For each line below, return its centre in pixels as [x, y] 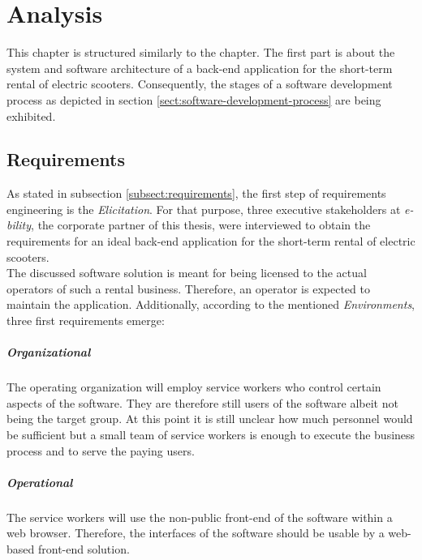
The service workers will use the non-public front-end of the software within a [200, 517]
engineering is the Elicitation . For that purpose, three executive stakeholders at [204, 209]
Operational [40, 482]
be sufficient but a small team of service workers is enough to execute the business [211, 434]
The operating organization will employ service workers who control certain [194, 387]
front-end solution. [84, 548]
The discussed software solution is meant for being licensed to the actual [187, 273]
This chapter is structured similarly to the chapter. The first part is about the [201, 52]
